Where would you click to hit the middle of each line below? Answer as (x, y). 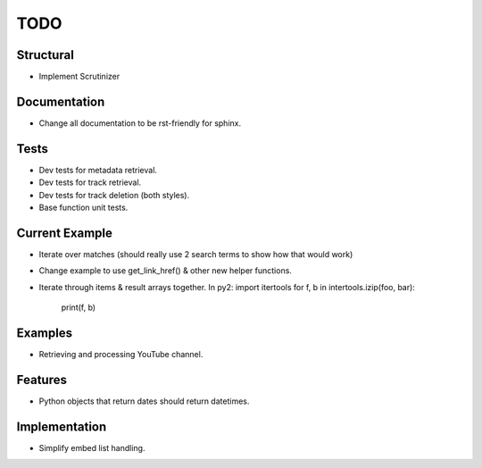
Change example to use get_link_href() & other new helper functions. (165, 271)
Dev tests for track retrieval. (90, 182)
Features (42, 380)
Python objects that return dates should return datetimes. (144, 401)
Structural (46, 55)
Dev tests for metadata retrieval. (98, 170)
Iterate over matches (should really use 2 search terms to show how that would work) (196, 254)
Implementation (62, 426)
